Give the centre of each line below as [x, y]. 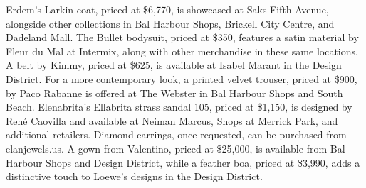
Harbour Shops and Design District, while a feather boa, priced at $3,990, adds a [183, 162]
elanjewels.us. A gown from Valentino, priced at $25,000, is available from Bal [176, 148]
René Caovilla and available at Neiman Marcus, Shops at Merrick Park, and [172, 120]
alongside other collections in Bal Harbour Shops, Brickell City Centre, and [170, 23]
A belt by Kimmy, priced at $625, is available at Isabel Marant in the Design [174, 65]
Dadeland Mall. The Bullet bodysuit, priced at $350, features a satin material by [182, 37]
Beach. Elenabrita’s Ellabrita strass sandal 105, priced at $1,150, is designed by [179, 107]
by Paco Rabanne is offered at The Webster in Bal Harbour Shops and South [174, 93]
